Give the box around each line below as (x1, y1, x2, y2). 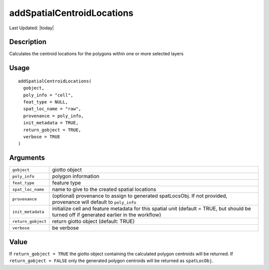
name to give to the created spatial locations (52, 186, 156, 193)
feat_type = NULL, (23, 99, 68, 105)
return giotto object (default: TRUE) (52, 218, 135, 225)
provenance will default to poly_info (52, 199, 136, 206)
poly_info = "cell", (23, 92, 74, 98)
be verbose (52, 224, 79, 231)
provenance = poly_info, (23, 113, 84, 119)
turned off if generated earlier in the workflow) (52, 211, 161, 218)
